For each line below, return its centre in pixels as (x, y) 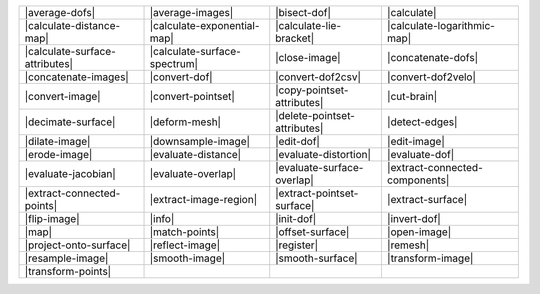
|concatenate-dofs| (432, 57)
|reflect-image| (184, 245)
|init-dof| (296, 218)
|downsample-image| (199, 141)
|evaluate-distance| (195, 154)
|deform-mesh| (185, 122)
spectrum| (174, 63)
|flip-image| (52, 218)
